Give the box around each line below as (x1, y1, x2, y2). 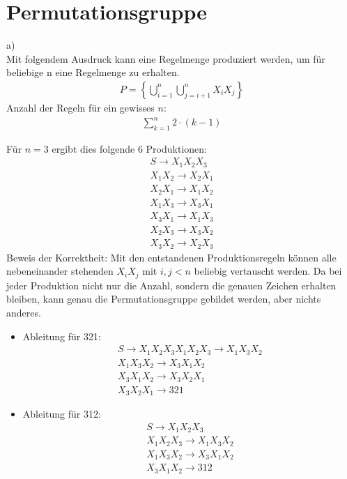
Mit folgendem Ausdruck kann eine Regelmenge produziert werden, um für (6, 51, 325, 66)
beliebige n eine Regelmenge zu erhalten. (6, 65, 180, 79)
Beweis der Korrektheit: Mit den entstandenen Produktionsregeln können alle (6, 250, 337, 264)
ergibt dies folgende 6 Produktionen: (52, 141, 207, 155)
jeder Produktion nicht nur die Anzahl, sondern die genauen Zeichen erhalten (6, 277, 337, 292)
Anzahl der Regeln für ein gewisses (6, 100, 155, 114)
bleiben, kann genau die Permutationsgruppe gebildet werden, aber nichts (6, 291, 321, 306)
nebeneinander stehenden (6, 264, 114, 278)
